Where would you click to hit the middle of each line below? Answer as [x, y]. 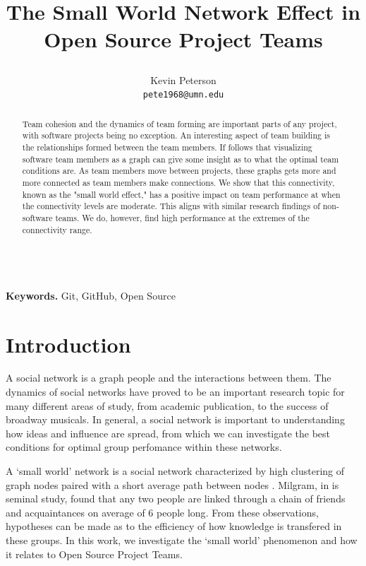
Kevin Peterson [183, 79]
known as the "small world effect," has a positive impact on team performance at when [181, 194]
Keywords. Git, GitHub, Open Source [91, 295]
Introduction [68, 344]
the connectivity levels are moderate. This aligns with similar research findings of [171, 206]
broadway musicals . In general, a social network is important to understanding [175, 419]
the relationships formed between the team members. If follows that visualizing [167, 147]
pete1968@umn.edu [183, 95]
